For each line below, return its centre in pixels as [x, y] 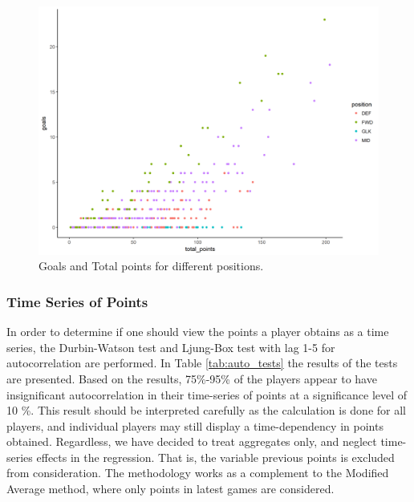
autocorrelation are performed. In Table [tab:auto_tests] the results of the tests [202, 363]
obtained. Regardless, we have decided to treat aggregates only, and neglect [192, 441]
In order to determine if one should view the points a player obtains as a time [198, 332]
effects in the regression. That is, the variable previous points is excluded [215, 457]
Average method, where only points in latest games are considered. [170, 489]
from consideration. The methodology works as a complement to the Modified [198, 473]
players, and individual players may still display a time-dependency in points [195, 425]
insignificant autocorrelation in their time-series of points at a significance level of [207, 394]
